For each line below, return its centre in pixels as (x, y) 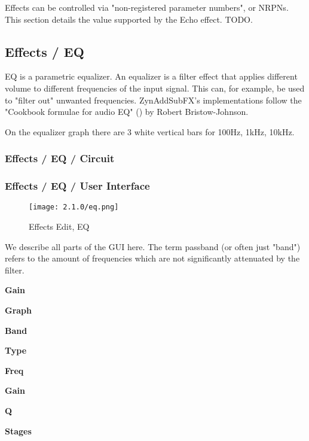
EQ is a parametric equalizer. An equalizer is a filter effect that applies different (151, 76)
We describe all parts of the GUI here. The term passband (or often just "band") (153, 246)
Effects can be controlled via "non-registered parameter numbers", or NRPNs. (147, 7)
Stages (18, 431)
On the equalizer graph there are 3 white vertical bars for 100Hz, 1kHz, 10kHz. (150, 131)
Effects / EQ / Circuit (60, 158)
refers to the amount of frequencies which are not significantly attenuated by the (152, 258)
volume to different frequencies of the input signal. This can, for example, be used (155, 88)
